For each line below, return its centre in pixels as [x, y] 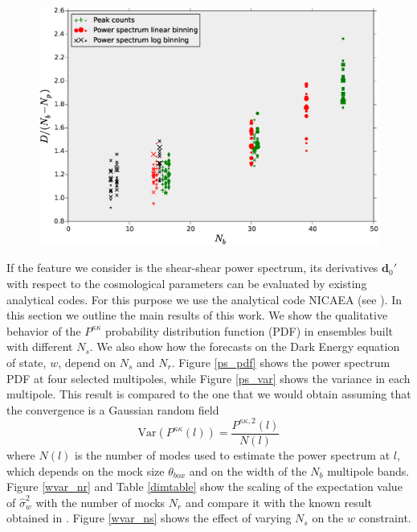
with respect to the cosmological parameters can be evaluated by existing [187, 284]
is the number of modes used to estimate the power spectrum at [233, 454]
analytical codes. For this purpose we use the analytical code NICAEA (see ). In [204, 299]
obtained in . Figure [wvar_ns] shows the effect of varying [149, 518]
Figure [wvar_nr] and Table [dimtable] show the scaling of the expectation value [204, 487]
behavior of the [44, 330]
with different [40, 346]
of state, [27, 363]
